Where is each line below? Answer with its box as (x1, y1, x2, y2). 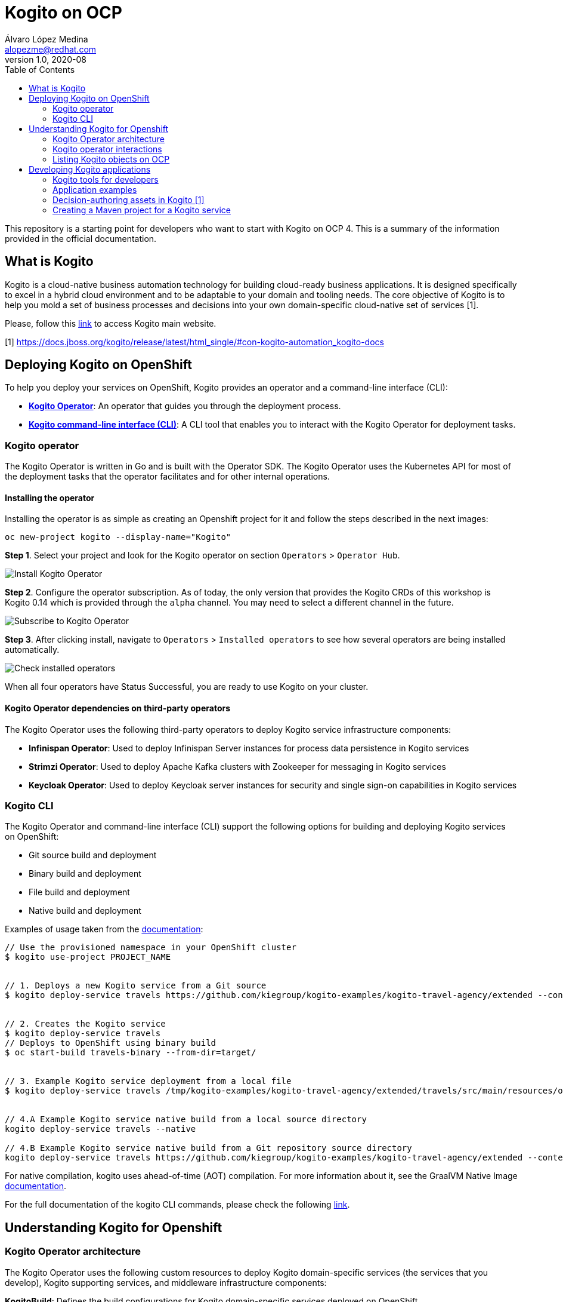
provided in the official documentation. (5, 233, 157, 244)
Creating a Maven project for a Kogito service (52, 204, 231, 215)
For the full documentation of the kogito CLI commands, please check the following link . (5, 1199, 350, 1210)
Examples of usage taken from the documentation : (5, 924, 203, 935)
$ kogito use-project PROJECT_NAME (5, 952, 171, 962)
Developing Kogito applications (29, 164, 151, 174)
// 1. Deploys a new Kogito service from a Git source (5, 981, 267, 991)
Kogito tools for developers (52, 174, 159, 185)
